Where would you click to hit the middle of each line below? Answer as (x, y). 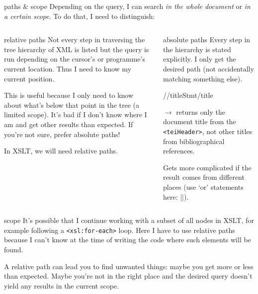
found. (14, 249)
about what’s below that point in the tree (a (72, 105)
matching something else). (203, 78)
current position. (29, 78)
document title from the (199, 121)
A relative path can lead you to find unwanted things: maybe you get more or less (129, 266)
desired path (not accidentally (208, 68)
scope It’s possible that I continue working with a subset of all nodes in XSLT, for (129, 220)
